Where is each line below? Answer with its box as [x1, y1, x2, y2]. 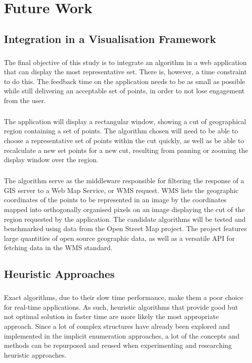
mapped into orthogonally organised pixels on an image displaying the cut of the [4, 204, 245, 214]
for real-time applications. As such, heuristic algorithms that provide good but [4, 301, 238, 312]
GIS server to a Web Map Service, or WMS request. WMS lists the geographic [4, 185, 239, 195]
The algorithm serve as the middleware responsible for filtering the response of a [4, 175, 244, 186]
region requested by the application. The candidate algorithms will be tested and [4, 214, 246, 224]
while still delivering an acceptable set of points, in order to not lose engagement [4, 85, 245, 96]
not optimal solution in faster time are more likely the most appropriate [4, 311, 219, 321]
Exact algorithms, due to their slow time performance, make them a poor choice [4, 292, 243, 302]
